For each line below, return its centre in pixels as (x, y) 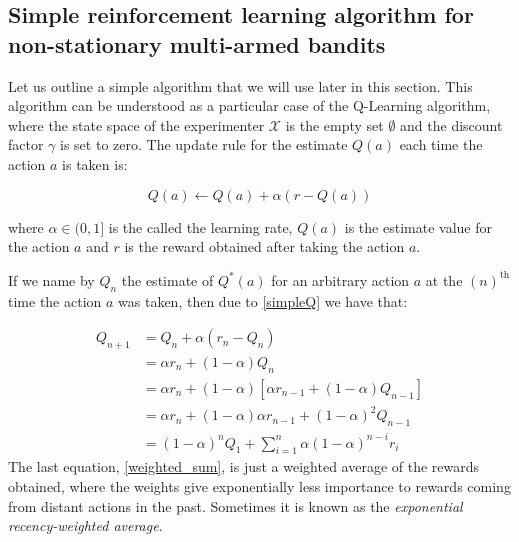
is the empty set (334, 124)
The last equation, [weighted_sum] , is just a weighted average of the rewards (244, 466)
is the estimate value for (418, 226)
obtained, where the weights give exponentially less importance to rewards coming (259, 486)
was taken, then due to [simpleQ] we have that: (263, 300)
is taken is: (95, 163)
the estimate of (167, 279)
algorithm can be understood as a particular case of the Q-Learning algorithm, (249, 105)
